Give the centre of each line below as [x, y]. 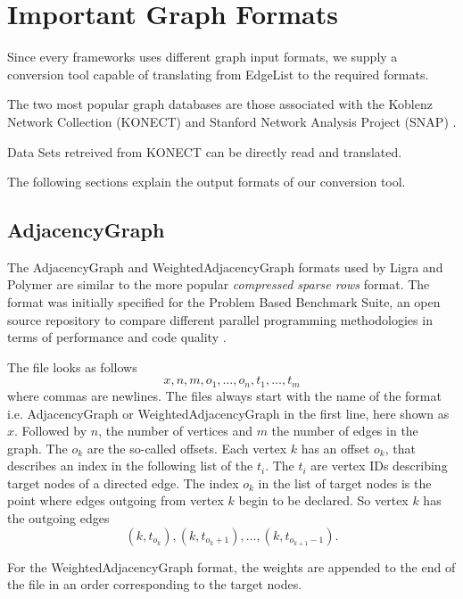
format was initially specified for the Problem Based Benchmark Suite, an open [224, 302]
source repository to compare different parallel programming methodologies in [220, 319]
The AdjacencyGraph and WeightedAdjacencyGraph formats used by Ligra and [225, 266]
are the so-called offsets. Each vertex [187, 448]
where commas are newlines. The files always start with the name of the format [224, 395]
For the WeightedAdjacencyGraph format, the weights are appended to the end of [231, 566]
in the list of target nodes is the [345, 483]
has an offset [335, 448]
